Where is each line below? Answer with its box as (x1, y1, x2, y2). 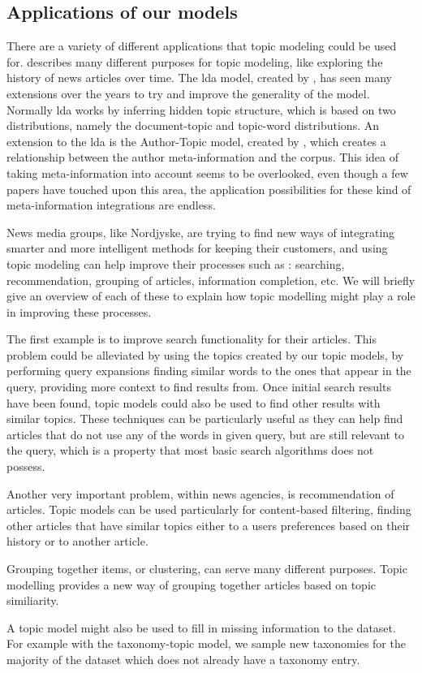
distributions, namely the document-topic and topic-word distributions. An (6, 117, 379, 134)
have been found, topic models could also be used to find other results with (6, 394, 381, 411)
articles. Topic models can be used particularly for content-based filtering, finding (6, 501, 411, 518)
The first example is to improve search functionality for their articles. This (6, 330, 377, 347)
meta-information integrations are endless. (6, 196, 216, 214)
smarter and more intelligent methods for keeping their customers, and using (6, 239, 388, 257)
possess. (6, 458, 45, 475)
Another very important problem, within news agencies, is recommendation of (6, 485, 394, 502)
